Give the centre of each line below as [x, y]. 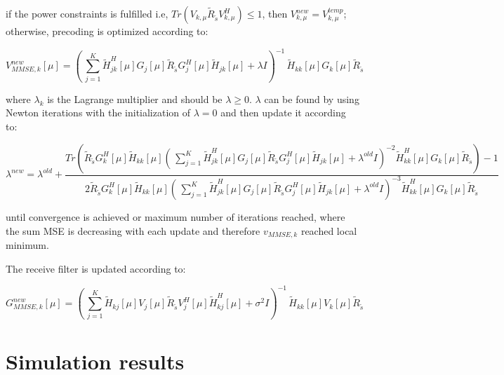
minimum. [27, 245]
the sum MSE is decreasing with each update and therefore [133, 230]
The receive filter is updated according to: [96, 268]
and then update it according [283, 112]
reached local [329, 230]
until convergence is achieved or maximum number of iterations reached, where [175, 216]
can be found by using [312, 98]
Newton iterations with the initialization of [98, 112]
